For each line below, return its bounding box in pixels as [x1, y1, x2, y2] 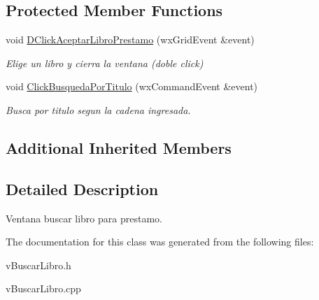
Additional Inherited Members [6, 136, 232, 158]
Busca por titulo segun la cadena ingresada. [6, 102, 191, 117]
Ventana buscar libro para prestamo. [6, 210, 162, 225]
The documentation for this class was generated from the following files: [6, 234, 314, 249]
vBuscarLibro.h [6, 257, 71, 272]
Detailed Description [6, 178, 159, 199]
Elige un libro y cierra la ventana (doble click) [6, 55, 204, 70]
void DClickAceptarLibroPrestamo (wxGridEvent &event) [6, 32, 255, 47]
